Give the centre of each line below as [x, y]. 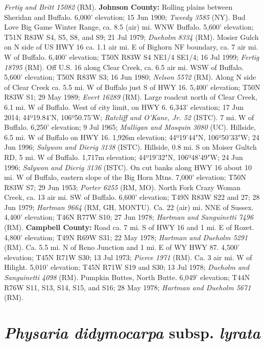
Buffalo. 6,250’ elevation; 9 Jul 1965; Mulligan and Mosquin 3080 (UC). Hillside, [130, 127]
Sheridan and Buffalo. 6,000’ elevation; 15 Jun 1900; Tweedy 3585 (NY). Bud [125, 17]
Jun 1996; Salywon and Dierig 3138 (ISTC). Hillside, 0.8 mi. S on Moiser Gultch [130, 147]
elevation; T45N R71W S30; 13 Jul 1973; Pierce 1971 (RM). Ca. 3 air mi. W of [128, 257]
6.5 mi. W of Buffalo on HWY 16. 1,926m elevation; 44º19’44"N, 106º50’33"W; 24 [132, 137]
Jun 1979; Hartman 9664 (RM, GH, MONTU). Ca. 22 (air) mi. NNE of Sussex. [129, 207]
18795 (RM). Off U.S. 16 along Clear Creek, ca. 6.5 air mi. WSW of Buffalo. [124, 67]
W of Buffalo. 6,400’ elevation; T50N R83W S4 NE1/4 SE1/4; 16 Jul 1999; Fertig [132, 56]
